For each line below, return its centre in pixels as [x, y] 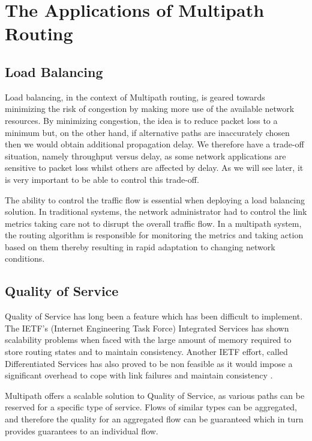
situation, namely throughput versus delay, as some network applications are [145, 156]
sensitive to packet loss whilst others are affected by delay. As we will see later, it [154, 168]
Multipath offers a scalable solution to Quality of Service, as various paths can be [155, 395]
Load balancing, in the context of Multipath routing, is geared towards [135, 97]
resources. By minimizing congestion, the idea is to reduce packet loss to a [141, 120]
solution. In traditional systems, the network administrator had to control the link [156, 211]
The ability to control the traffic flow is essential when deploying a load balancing [155, 199]
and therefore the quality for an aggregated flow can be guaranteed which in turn [154, 419]
